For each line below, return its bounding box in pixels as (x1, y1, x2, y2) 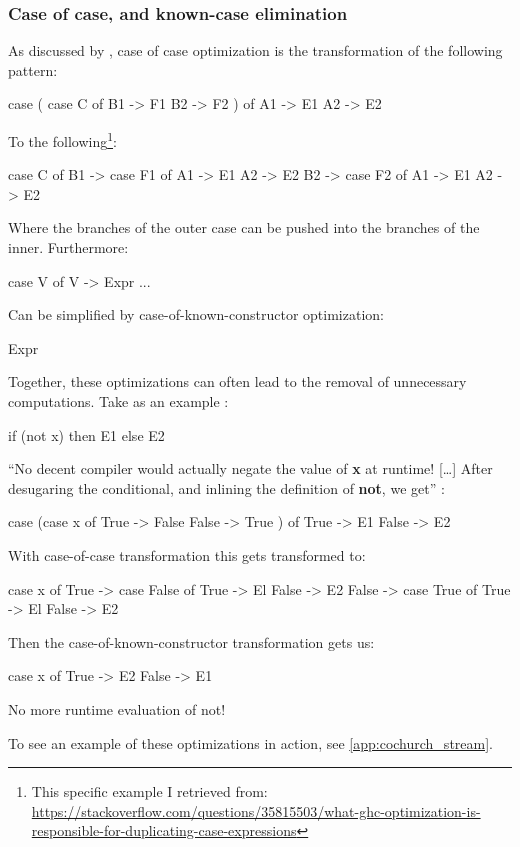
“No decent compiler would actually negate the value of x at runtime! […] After (8, 458, 493, 479)
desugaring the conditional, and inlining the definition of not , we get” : (8, 477, 445, 498)
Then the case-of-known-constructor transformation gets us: (8, 631, 375, 652)
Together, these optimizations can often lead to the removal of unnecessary (8, 371, 467, 392)
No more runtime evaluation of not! (8, 698, 226, 719)
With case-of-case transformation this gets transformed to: (8, 544, 366, 565)
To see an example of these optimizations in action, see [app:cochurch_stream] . (8, 732, 493, 753)
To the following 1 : (8, 128, 117, 151)
